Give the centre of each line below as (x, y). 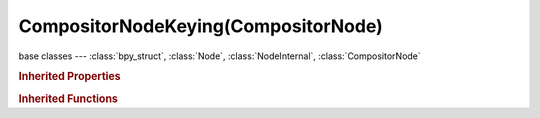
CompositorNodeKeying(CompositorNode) (201, 26)
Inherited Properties (70, 77)
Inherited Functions (68, 98)
